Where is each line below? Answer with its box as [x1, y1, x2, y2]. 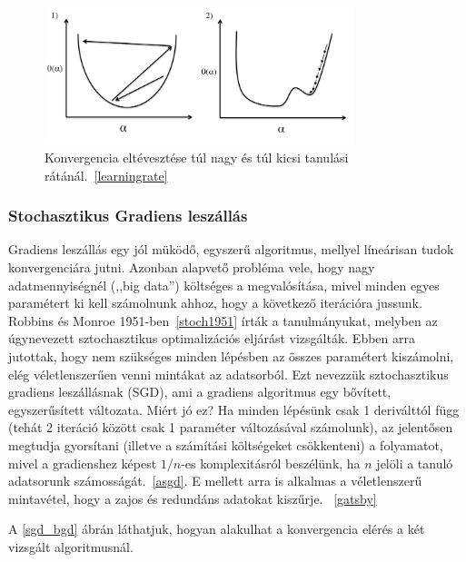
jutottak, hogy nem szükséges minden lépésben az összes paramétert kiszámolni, [8, 347, 454, 366]
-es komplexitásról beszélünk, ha [181, 453, 361, 472]
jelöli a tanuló [376, 453, 453, 472]
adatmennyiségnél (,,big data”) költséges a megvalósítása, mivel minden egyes [8, 275, 440, 294]
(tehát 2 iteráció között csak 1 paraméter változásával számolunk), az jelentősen [8, 418, 453, 437]
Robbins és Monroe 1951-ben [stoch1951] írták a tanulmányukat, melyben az [8, 311, 438, 330]
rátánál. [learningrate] [45, 165, 168, 184]
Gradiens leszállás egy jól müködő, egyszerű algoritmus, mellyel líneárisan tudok [8, 240, 454, 259]
